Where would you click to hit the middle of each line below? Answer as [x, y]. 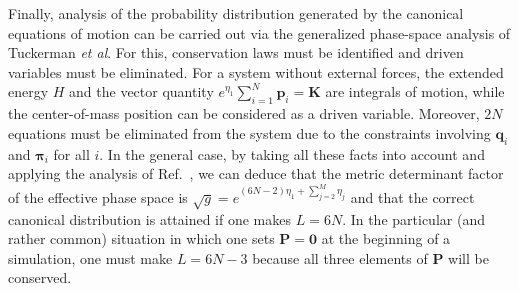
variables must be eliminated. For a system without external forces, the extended [256, 71]
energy [28, 91]
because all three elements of [340, 257]
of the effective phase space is [98, 196]
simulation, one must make [90, 257]
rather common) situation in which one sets [141, 238]
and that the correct [412, 196]
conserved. [40, 277]
